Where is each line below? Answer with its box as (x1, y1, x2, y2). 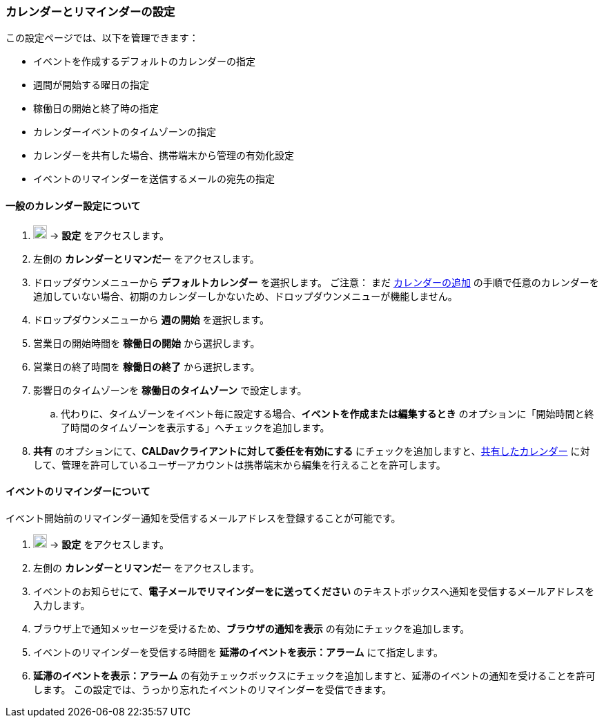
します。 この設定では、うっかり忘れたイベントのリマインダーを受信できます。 (33, 683, 392, 695)
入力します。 (33, 599, 90, 611)
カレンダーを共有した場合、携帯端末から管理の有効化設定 (33, 149, 294, 162)
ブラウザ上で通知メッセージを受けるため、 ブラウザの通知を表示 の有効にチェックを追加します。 (33, 622, 470, 635)
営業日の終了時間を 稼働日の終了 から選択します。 (33, 360, 260, 373)
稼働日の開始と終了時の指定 (33, 102, 159, 115)
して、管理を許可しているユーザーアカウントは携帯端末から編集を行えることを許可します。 (33, 458, 446, 471)
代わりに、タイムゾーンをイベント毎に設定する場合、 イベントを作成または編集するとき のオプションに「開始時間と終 (61, 407, 594, 420)
